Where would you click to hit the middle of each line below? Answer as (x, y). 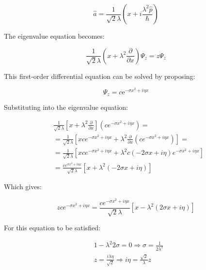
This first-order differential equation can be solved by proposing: (100, 76)
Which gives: (23, 187)
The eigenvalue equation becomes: (54, 36)
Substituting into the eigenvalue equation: (66, 107)
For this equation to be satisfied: (52, 228)
